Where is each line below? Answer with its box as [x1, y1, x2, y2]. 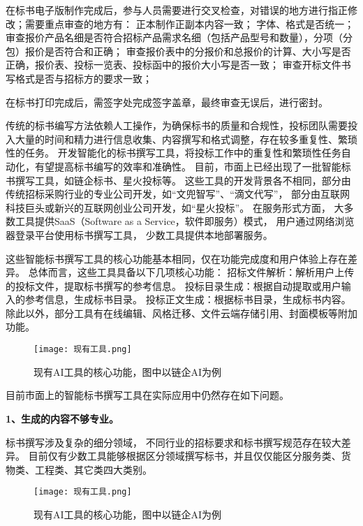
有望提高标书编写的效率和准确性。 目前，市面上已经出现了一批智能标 [34, 159, 351, 173]
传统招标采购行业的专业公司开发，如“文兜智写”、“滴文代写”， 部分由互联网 [6, 187, 350, 201]
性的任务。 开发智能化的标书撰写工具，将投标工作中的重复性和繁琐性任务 [6, 145, 341, 160]
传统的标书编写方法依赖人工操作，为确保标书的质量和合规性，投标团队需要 [6, 118, 348, 133]
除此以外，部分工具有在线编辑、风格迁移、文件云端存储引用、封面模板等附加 [6, 305, 357, 320]
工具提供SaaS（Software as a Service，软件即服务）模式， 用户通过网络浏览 [15, 214, 355, 228]
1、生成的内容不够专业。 [6, 411, 119, 425]
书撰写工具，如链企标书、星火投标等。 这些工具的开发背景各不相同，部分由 [6, 173, 351, 187]
